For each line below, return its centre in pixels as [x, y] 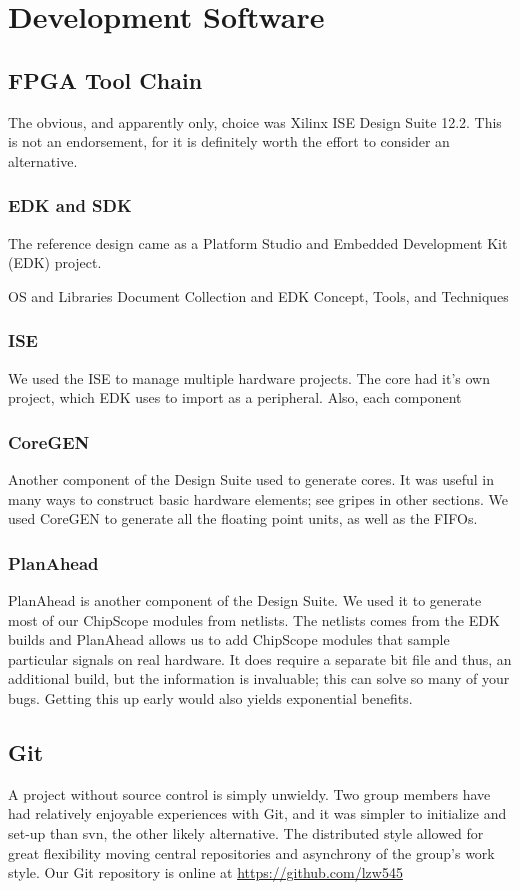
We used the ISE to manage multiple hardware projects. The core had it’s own [249, 377]
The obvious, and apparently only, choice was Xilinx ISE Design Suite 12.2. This [255, 121]
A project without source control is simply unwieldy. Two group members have [249, 793]
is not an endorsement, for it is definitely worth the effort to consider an [229, 141]
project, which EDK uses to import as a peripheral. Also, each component [235, 397]
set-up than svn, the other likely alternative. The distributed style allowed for [246, 832]
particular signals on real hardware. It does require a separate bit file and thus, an [260, 658]
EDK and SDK [70, 205]
